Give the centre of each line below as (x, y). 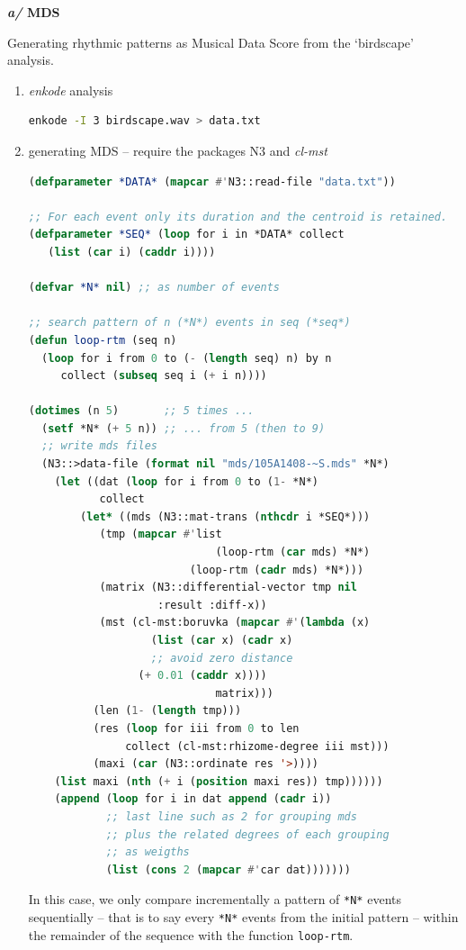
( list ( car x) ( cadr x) (222, 640)
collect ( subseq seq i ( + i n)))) (164, 376)
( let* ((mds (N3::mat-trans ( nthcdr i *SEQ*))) (225, 516)
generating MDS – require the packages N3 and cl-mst (178, 150)
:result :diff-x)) (212, 605)
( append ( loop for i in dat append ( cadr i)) (193, 799)
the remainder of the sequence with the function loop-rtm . (191, 934)
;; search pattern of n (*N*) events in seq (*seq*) (189, 323)
